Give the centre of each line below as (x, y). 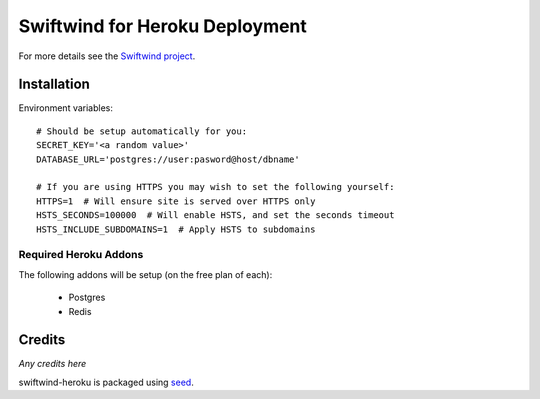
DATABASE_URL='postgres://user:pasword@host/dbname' (168, 159)
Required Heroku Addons (81, 255)
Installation (54, 84)
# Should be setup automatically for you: (142, 131)
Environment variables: (66, 108)
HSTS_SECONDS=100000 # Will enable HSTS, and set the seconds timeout (215, 215)
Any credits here (52, 364)
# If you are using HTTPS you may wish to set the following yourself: (215, 187)
